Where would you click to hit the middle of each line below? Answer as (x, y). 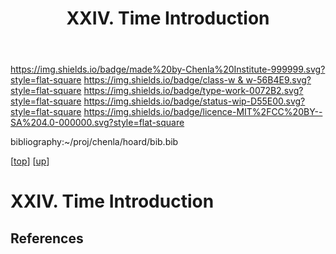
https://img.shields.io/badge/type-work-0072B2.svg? (193, 91)
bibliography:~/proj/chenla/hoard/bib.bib (94, 142)
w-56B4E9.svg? (278, 80)
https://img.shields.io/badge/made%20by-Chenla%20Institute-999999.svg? (168, 69)
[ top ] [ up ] (30, 161)
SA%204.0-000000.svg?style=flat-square (97, 123)
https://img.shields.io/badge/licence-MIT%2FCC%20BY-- (203, 112)
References (47, 238)
